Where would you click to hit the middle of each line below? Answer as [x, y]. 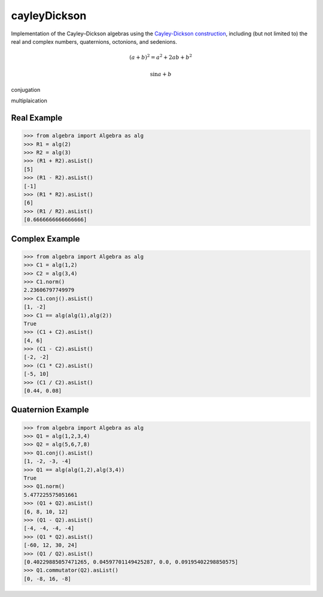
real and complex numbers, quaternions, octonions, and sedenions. [94, 41]
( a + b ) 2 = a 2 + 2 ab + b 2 [161, 57]
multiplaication [29, 101]
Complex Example [45, 239]
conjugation [26, 89]
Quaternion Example [50, 410]
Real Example [37, 118]
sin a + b [161, 74]
